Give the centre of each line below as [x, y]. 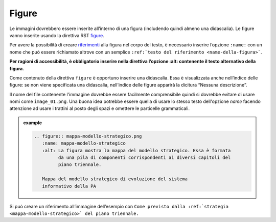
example [33, 123]
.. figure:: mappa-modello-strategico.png [88, 136]
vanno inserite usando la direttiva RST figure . [57, 35]
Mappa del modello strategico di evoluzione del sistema [115, 179]
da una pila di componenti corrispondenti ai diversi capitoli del [144, 158]
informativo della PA [69, 186]
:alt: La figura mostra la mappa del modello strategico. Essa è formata [136, 150]
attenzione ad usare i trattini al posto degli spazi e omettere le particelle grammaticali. [100, 108]
